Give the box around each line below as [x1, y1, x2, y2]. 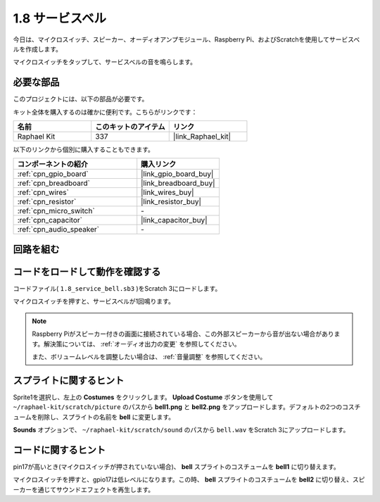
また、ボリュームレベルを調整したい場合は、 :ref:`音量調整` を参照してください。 [32, 352, 267, 360]
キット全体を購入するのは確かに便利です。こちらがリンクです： [13, 108, 198, 116]
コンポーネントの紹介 [17, 159, 88, 169]
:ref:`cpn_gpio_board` [17, 169, 89, 179]
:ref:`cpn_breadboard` [17, 178, 91, 188]
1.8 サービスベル [13, 11, 107, 26]
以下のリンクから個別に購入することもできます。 [13, 145, 155, 154]
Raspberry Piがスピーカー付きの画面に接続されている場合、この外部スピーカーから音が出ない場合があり [32, 330, 334, 338]
